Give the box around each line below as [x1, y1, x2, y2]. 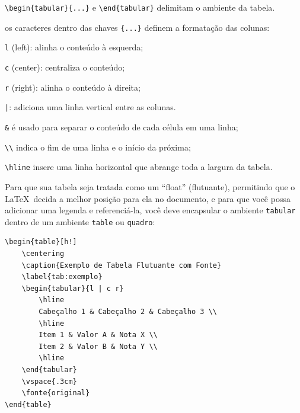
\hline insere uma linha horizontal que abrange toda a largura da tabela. [5, 161, 273, 173]
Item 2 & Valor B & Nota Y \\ [39, 342, 158, 351]
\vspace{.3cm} [21, 377, 77, 386]
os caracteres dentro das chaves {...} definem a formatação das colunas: [5, 21, 270, 33]
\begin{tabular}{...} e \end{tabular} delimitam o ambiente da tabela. [5, 1, 275, 13]
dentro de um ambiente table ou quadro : [5, 215, 155, 228]
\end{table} [5, 400, 52, 409]
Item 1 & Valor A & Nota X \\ [39, 331, 158, 340]
